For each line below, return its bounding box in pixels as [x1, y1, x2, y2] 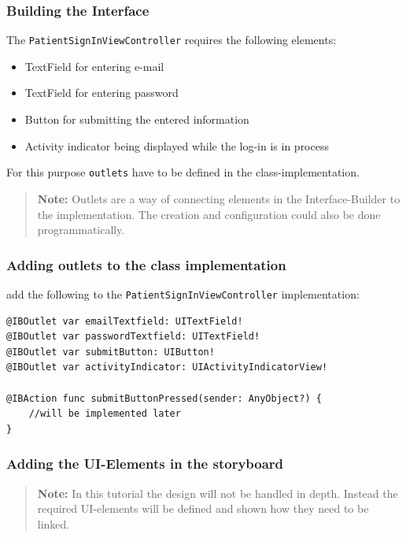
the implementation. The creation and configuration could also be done [37, 206, 381, 222]
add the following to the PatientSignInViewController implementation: [6, 285, 360, 302]
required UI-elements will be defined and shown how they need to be [37, 500, 369, 517]
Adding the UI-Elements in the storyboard [6, 454, 284, 473]
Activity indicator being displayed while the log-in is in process [24, 137, 329, 154]
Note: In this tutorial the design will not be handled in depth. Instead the [37, 484, 398, 501]
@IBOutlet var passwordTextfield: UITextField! [6, 331, 260, 343]
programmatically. [37, 221, 125, 238]
